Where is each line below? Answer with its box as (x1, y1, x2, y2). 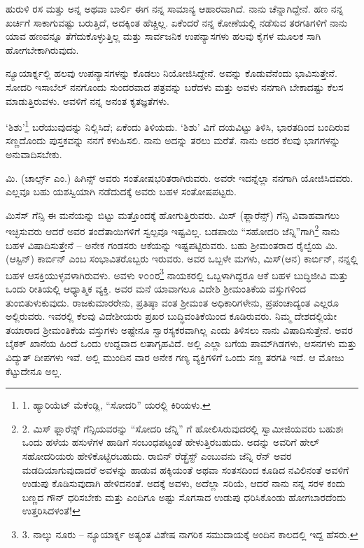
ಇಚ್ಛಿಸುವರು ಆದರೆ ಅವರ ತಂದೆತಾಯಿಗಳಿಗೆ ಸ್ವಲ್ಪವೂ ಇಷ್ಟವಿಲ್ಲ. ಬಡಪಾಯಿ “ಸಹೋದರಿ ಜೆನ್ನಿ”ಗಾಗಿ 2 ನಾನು (6, 222, 339, 239)
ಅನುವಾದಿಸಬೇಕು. (6, 147, 62, 161)
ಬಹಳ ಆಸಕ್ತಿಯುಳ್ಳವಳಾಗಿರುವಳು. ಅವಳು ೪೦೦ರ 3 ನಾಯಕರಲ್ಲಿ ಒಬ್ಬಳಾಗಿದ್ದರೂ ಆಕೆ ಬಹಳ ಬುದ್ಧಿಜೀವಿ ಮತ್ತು (6, 265, 349, 282)
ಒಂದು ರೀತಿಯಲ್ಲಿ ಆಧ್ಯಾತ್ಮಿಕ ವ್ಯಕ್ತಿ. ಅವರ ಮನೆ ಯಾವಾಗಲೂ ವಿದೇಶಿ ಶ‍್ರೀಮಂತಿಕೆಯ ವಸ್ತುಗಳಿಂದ (6, 281, 307, 296)
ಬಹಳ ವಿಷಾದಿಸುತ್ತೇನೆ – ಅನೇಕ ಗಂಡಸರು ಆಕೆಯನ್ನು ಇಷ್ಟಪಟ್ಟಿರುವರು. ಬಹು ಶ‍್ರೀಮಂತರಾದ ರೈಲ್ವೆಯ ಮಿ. (6, 237, 338, 252)
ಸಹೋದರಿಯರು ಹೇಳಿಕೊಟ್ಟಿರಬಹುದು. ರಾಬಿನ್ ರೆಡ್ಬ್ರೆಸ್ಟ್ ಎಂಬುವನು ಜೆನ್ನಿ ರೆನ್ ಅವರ (22, 449, 292, 463)
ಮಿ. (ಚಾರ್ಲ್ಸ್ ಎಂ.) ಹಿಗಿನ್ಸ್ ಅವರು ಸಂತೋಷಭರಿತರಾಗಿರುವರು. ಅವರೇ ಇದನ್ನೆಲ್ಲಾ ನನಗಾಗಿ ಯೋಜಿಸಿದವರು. (6, 170, 353, 185)
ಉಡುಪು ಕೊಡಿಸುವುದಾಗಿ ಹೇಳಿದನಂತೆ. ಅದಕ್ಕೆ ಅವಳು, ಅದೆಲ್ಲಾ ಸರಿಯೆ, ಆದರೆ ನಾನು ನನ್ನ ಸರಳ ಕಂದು (22, 476, 346, 491)
